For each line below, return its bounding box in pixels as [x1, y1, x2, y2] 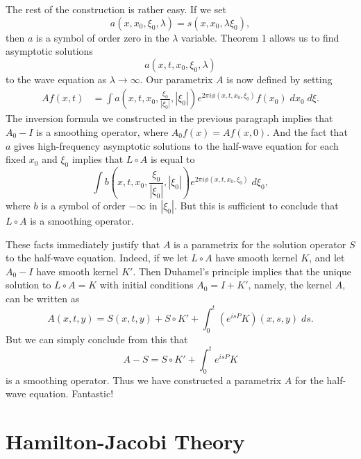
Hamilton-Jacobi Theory [6, 427, 245, 456]
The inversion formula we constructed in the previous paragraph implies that [6, 111, 333, 125]
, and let [309, 250, 345, 265]
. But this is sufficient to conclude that [174, 198, 339, 212]
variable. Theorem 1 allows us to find [181, 30, 339, 44]
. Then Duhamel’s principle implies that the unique [133, 263, 352, 278]
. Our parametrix [140, 71, 213, 86]
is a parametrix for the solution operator [174, 236, 346, 251]
